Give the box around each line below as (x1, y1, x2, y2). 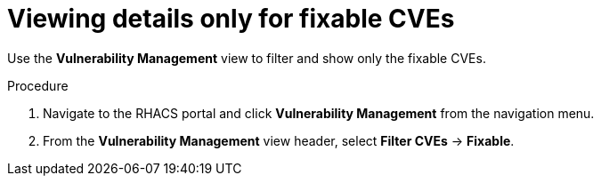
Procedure (7, 77, 69, 93)
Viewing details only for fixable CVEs (7, 4, 455, 34)
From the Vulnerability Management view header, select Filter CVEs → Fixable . (43, 132, 515, 148)
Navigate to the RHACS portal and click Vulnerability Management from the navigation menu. (43, 105, 595, 121)
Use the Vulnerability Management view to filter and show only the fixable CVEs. (7, 50, 486, 66)
